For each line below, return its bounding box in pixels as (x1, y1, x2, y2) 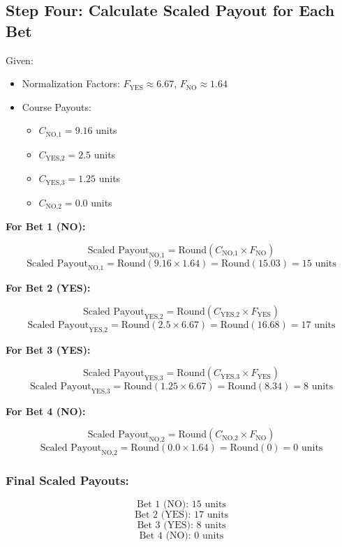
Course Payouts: (22, 99, 91, 114)
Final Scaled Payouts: (6, 471, 129, 488)
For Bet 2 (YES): (6, 280, 91, 295)
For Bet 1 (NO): (6, 219, 86, 234)
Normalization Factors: (22, 76, 120, 91)
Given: (6, 52, 34, 67)
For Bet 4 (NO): (6, 403, 86, 418)
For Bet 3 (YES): (6, 342, 91, 357)
